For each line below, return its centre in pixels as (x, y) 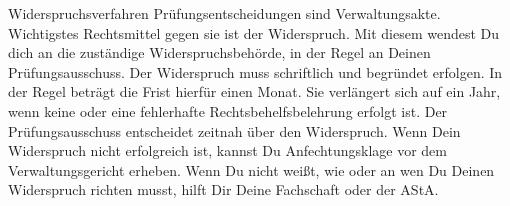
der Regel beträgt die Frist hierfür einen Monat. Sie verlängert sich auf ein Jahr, (254, 91)
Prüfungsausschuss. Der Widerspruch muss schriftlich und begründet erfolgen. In (255, 71)
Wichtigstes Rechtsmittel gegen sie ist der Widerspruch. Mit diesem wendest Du (254, 32)
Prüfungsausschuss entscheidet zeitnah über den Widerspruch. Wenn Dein (234, 130)
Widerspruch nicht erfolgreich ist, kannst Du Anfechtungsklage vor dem (227, 150)
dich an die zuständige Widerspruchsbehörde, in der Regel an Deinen (219, 52)
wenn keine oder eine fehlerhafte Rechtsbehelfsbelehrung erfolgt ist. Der (228, 110)
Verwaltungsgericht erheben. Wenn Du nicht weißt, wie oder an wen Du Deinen (251, 169)
